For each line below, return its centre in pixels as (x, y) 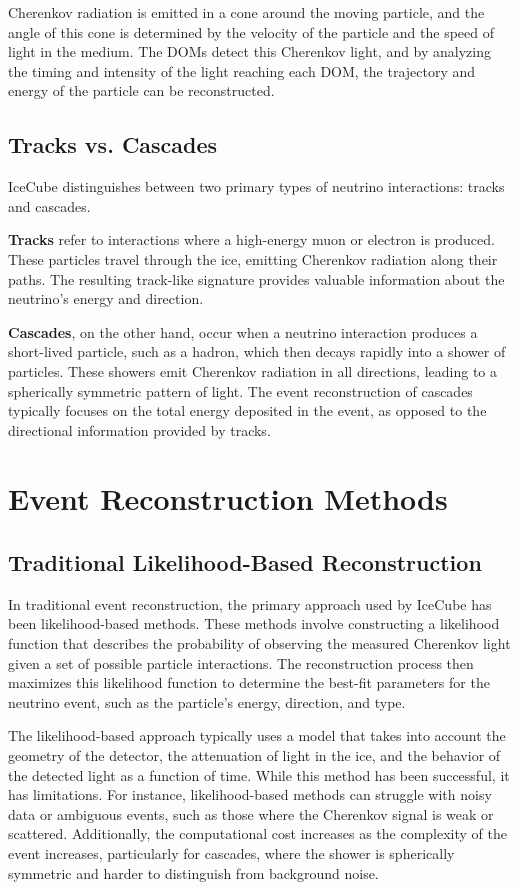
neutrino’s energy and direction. (106, 298)
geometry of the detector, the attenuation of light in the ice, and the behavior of (254, 755)
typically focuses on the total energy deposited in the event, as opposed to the (247, 410)
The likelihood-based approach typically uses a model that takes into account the (257, 735)
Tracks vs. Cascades (113, 144)
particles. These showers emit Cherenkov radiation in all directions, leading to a (253, 370)
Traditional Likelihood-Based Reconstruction (245, 562)
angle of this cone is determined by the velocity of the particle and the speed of (251, 31)
